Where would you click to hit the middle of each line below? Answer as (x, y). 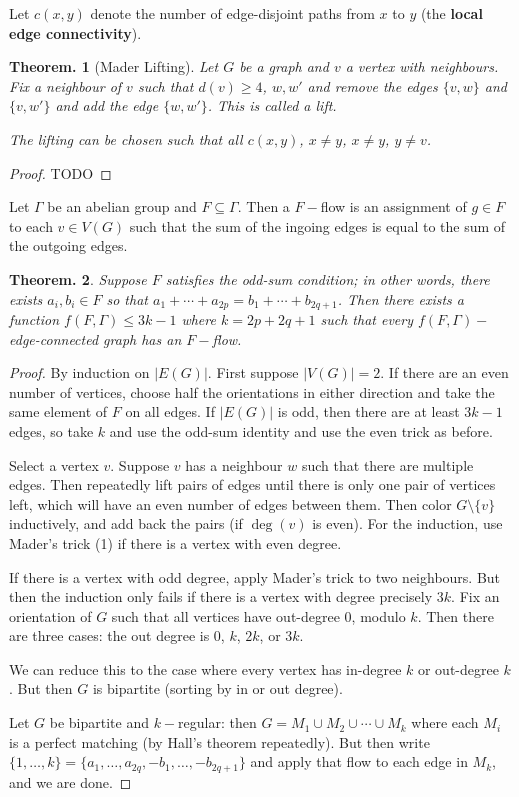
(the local (451, 13)
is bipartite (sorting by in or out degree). (217, 688)
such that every (366, 318)
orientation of (50, 615)
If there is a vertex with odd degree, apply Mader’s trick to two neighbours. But (255, 576)
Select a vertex (54, 464)
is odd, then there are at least (368, 411)
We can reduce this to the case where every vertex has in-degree (205, 668)
